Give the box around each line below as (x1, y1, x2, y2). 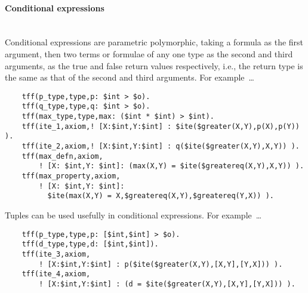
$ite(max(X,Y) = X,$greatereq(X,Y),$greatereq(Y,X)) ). (47, 192, 275, 201)
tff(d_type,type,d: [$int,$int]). (21, 240, 159, 249)
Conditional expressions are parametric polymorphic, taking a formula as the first (5, 36, 304, 48)
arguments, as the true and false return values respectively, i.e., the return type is (5, 59, 303, 72)
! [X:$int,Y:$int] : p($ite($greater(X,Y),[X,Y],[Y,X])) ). (39, 260, 283, 269)
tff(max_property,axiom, (21, 172, 121, 181)
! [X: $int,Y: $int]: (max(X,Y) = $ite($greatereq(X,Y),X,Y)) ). (39, 162, 304, 171)
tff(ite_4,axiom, (21, 270, 91, 279)
